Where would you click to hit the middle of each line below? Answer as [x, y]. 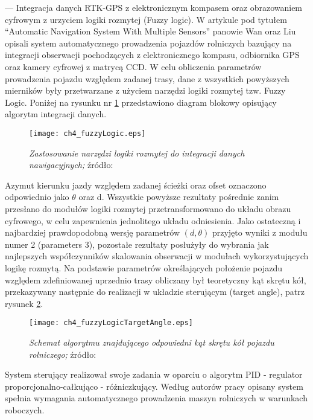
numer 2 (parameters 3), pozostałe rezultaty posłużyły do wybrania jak [137, 244]
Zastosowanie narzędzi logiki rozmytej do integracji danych [137, 153]
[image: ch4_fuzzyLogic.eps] [87, 133]
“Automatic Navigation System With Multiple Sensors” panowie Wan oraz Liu [150, 31]
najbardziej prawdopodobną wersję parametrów [93, 232]
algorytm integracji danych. [56, 114]
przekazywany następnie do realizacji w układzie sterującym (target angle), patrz [155, 292]
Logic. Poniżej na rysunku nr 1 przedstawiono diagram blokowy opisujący [141, 102]
